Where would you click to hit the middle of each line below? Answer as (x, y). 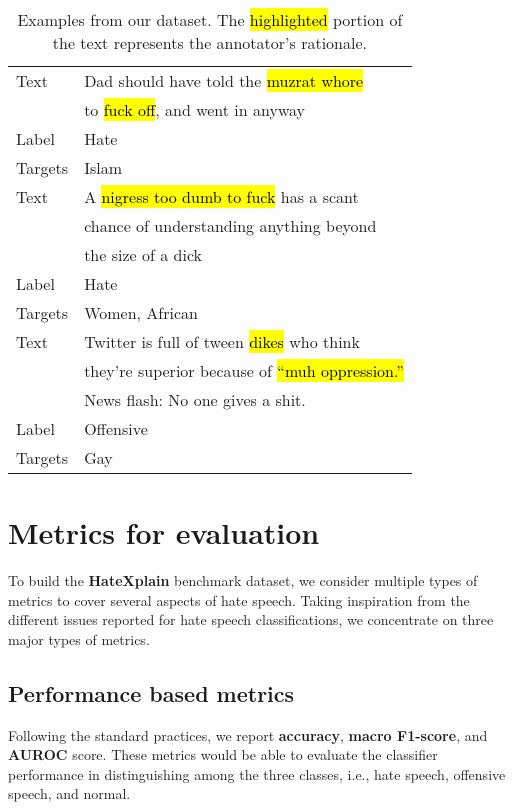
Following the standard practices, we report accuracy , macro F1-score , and (248, 734)
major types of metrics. (79, 638)
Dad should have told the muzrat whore (224, 80)
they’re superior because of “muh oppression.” (244, 370)
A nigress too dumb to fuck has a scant (221, 196)
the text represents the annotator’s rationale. (210, 42)
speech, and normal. (69, 793)
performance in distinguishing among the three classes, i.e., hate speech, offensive (257, 773)
